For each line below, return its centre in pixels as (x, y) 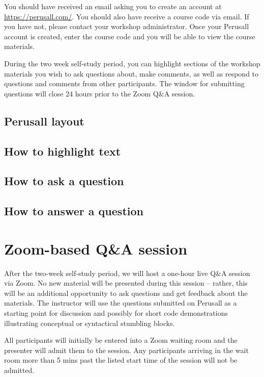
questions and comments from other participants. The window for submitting (124, 83)
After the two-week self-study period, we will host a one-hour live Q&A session (127, 273)
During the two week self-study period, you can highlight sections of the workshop (132, 63)
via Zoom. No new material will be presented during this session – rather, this (126, 283)
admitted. (19, 370)
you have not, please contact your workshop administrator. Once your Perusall (127, 26)
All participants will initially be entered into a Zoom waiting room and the (121, 340)
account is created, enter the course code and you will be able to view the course (130, 36)
